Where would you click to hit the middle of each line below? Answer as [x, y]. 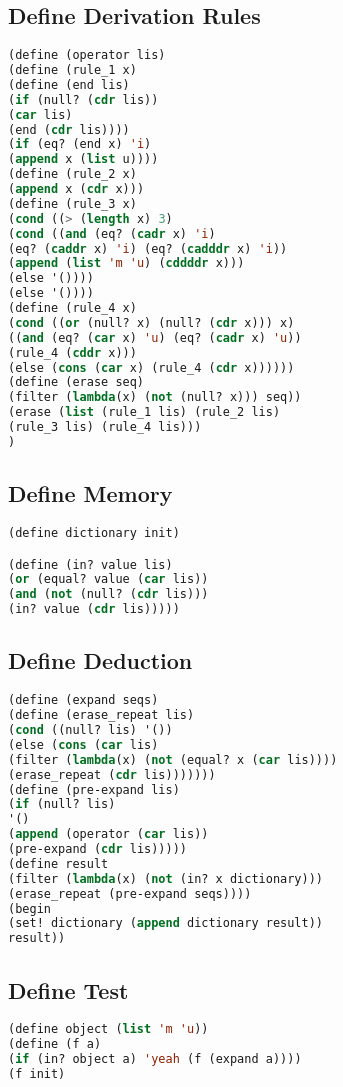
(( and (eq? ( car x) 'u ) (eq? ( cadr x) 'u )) [155, 337]
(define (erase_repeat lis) [101, 715]
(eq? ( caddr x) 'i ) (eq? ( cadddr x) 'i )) [148, 248]
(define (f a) [55, 1044]
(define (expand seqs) [83, 700]
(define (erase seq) [76, 382]
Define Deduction [100, 660]
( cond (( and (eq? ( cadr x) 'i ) [112, 233]
